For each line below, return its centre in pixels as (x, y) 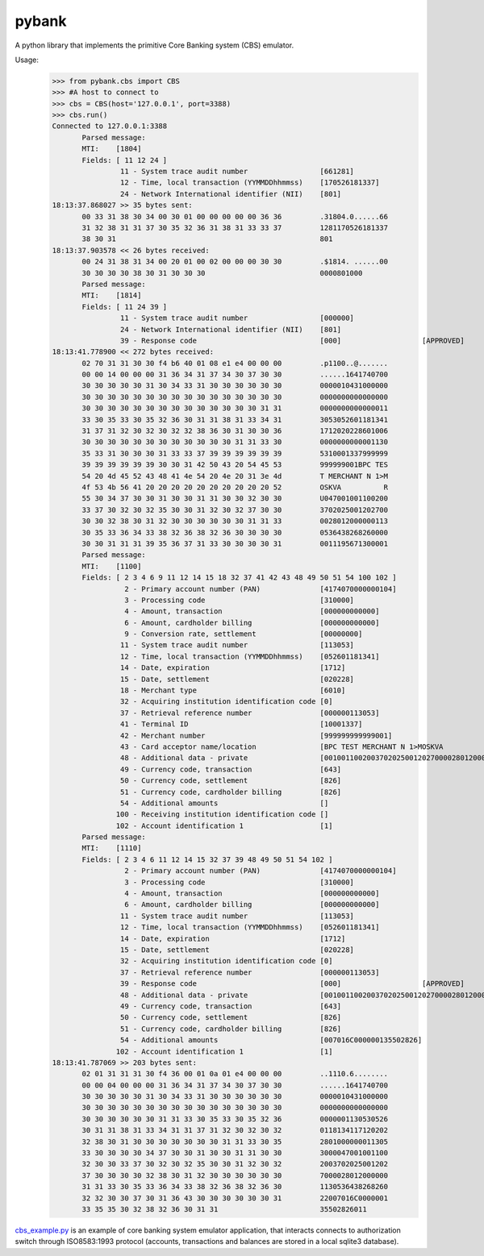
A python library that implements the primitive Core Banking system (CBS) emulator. (154, 45)
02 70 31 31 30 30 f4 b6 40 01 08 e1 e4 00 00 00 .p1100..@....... (235, 363)
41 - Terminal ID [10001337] (241, 724)
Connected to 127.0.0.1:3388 (110, 126)
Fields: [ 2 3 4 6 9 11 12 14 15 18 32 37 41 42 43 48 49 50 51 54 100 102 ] (239, 578)
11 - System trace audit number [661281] (237, 172)
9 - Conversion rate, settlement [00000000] (243, 634)
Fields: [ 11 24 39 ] (125, 307)
